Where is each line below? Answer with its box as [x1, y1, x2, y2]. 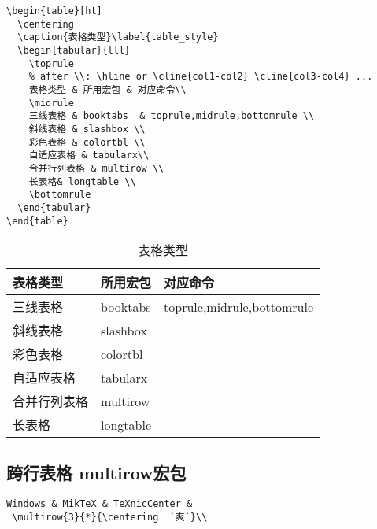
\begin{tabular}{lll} [17, 44, 131, 56]
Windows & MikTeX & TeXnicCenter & [6, 498, 193, 510]
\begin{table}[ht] [6, 6, 102, 17]
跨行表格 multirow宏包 [6, 460, 187, 484]
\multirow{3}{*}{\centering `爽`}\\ [12, 512, 208, 523]
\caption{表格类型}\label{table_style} [17, 31, 219, 43]
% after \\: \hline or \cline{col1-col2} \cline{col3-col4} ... [28, 71, 373, 83]
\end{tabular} [17, 202, 91, 213]
